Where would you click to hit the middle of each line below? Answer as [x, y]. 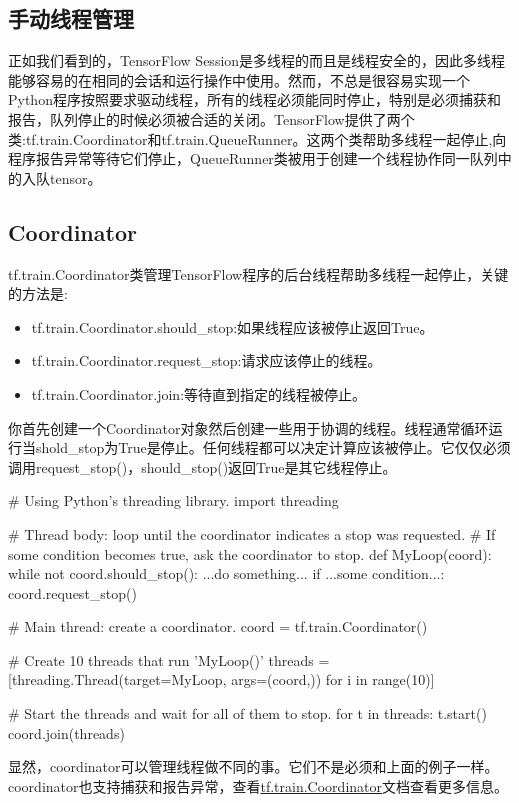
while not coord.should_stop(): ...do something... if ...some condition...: [226, 573]
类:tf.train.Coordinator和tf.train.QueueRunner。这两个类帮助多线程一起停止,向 [257, 138]
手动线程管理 [71, 18]
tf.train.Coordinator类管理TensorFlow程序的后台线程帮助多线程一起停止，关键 [258, 273]
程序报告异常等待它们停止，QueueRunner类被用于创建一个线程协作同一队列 [253, 158]
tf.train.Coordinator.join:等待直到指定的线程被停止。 [199, 393]
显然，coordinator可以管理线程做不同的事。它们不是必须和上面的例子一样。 [253, 766]
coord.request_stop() [72, 592]
